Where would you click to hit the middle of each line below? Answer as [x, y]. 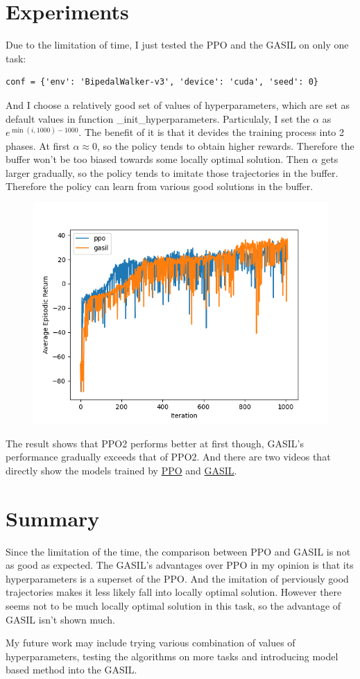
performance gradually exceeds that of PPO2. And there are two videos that [168, 457]
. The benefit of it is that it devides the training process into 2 [212, 132]
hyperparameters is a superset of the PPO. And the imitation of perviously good [177, 578]
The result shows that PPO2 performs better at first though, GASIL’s [155, 443]
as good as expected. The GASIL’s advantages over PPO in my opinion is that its [180, 565]
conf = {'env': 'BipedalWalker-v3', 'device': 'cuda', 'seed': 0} [162, 82]
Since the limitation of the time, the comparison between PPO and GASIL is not [178, 551]
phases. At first [38, 145]
